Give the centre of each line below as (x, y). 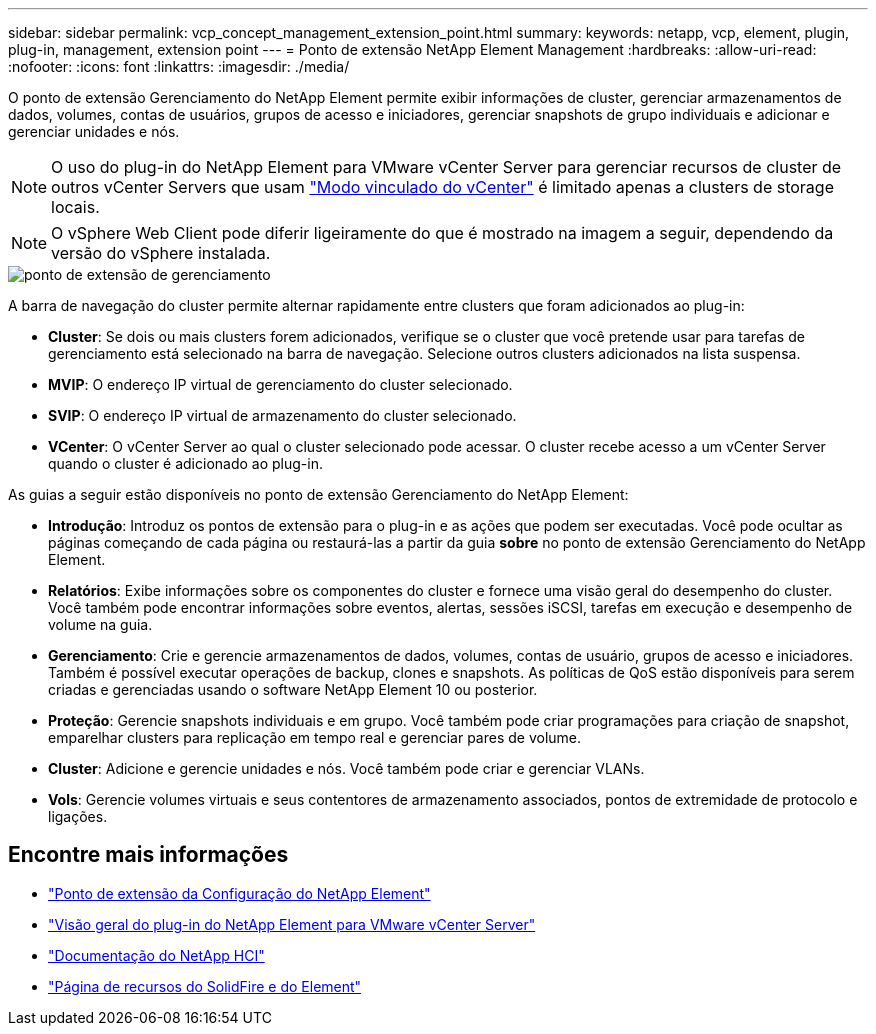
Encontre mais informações (148, 855)
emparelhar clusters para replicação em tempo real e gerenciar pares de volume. (315, 737)
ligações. (78, 816)
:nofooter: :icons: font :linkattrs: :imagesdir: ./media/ (179, 66)
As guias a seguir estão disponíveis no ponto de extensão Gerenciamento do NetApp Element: (318, 494)
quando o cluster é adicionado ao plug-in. (185, 463)
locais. (75, 207)
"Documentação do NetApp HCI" (156, 955)
